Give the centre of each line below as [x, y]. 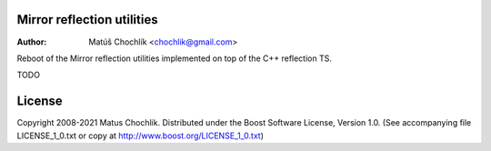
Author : [32, 42]
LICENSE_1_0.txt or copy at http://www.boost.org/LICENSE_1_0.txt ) [140, 136]
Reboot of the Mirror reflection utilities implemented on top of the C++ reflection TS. [174, 58]
